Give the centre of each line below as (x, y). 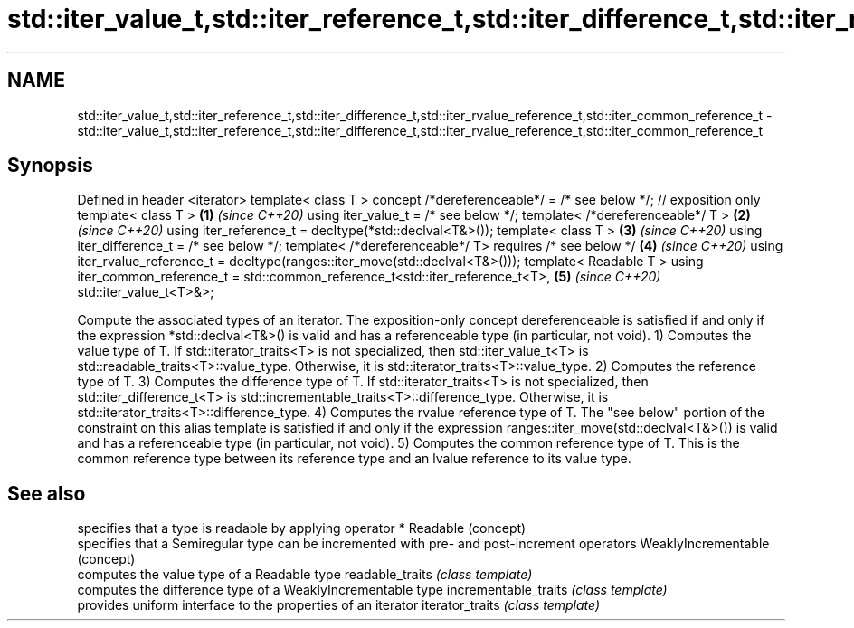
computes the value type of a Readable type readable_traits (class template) (305, 575)
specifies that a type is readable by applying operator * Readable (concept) (302, 528)
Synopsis (50, 166)
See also (47, 493)
